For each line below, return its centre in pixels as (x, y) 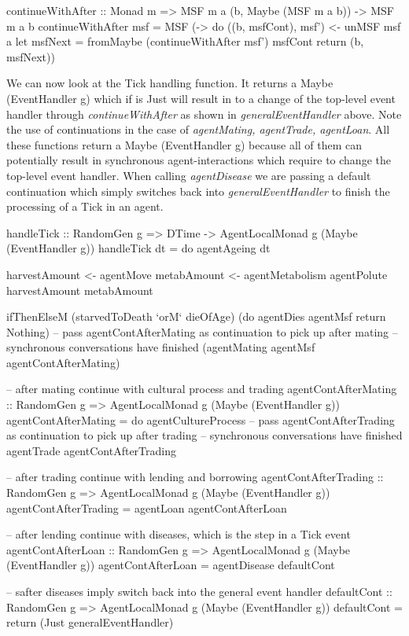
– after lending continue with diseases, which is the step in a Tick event (179, 534)
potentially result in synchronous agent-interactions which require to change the (199, 160)
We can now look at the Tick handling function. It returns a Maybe (170, 83)
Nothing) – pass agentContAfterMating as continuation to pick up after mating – (202, 331)
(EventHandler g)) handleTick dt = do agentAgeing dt (138, 248)
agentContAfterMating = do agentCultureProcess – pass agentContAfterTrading (201, 419)
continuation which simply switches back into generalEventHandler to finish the (198, 191)
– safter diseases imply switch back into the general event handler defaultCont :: (199, 591)
